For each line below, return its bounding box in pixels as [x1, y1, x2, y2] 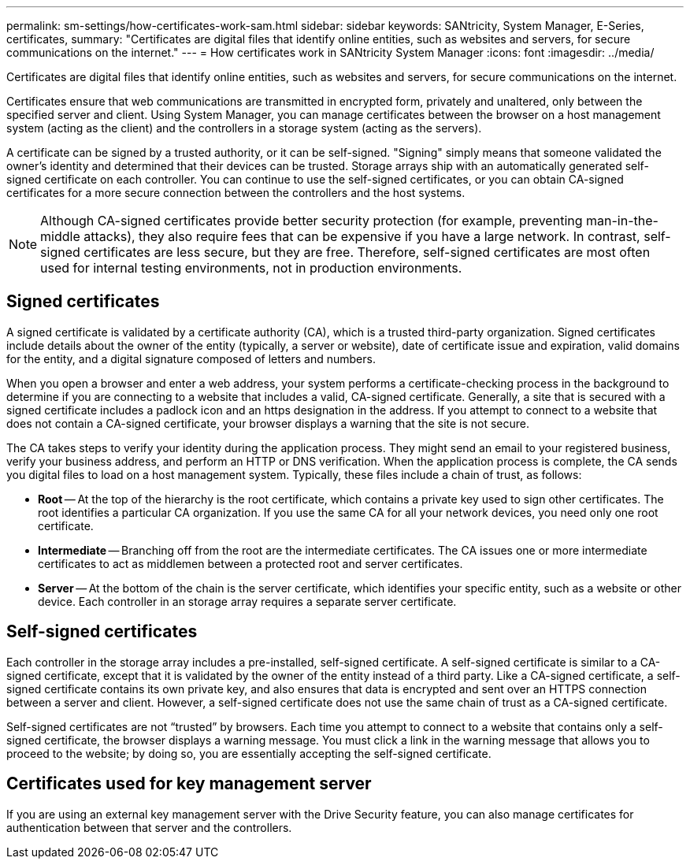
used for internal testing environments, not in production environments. [40, 260, 462, 276]
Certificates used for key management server [6, 774, 372, 794]
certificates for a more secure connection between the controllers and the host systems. [6, 186, 466, 199]
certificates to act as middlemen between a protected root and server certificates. [38, 556, 463, 570]
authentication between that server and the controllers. [6, 820, 292, 834]
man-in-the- [586, 213, 658, 228]
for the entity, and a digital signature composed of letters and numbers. [6, 351, 376, 366]
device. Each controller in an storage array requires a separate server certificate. [38, 594, 457, 608]
